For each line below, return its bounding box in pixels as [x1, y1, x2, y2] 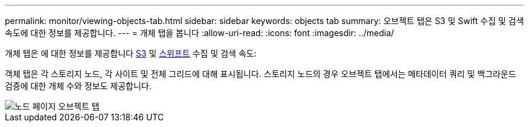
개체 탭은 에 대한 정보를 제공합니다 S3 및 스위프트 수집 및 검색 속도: [5, 48, 257, 58]
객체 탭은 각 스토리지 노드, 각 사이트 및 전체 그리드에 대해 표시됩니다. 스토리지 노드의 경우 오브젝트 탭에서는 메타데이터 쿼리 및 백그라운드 [5, 69, 516, 79]
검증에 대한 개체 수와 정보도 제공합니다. [5, 81, 152, 91]
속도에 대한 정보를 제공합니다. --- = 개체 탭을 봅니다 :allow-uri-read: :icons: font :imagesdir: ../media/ [5, 28, 394, 38]
